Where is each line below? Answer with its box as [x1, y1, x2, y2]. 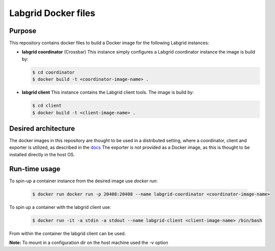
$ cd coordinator [32, 69, 75, 75]
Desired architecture [9, 124, 75, 133]
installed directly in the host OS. [9, 151, 75, 157]
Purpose [9, 27, 37, 35]
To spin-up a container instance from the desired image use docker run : [9, 178, 158, 184]
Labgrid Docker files [9, 8, 95, 19]
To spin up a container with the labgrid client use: [9, 204, 111, 210]
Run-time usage [9, 164, 61, 173]
